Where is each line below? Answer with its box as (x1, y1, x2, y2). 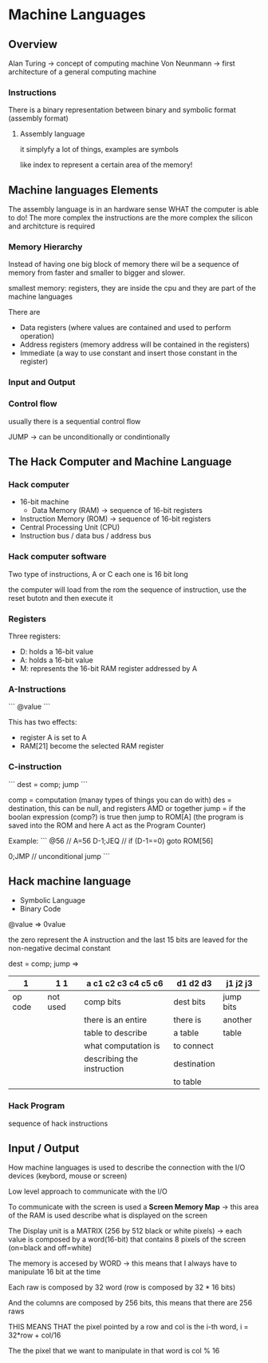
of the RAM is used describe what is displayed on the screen (8, 1210, 208, 1220)
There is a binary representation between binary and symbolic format (8, 105, 237, 115)
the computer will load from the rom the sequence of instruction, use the (8, 585, 247, 594)
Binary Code (19, 904, 61, 914)
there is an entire (83, 1015, 148, 1026)
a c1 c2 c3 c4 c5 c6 (86, 978, 164, 989)
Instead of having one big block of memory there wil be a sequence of (8, 260, 239, 269)
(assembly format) (8, 113, 69, 123)
